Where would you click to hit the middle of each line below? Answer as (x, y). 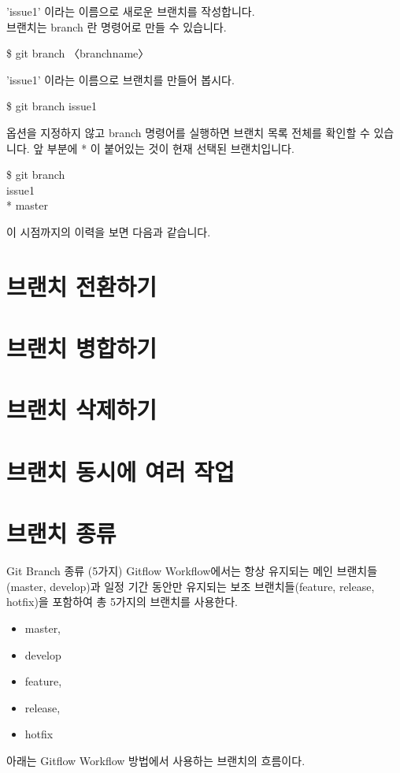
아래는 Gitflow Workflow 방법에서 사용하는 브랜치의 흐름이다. (156, 760)
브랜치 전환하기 (82, 286)
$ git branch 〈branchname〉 (78, 53)
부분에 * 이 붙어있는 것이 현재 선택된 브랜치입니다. (170, 148)
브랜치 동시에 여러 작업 (120, 471)
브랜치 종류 (61, 533)
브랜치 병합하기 (82, 348)
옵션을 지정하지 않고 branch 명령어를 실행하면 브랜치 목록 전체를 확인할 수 (188, 132)
